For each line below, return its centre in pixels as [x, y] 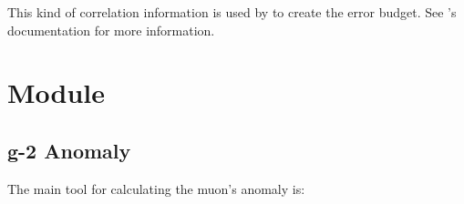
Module [57, 92]
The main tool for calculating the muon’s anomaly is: [156, 188]
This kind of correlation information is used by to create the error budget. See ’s [232, 12]
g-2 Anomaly [69, 150]
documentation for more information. [111, 30]
